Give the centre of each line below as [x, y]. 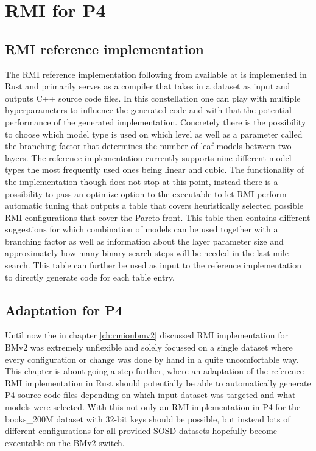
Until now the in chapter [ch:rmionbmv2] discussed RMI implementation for [146, 335]
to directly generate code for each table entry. [90, 277]
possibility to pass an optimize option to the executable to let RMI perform [146, 193]
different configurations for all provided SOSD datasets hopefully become [141, 431]
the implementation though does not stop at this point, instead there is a [142, 181]
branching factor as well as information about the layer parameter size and [144, 241]
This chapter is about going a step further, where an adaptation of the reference [154, 371]
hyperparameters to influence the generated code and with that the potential [148, 110]
